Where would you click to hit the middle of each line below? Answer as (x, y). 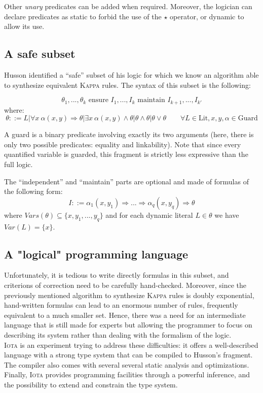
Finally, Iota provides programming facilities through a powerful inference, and (127, 374)
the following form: (33, 191)
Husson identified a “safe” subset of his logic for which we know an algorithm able (131, 74)
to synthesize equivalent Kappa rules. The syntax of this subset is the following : (127, 85)
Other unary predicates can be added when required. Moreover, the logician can (128, 6)
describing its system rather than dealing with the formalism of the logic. (118, 334)
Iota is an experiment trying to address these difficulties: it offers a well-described (131, 345)
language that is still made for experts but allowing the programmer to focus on (128, 325)
